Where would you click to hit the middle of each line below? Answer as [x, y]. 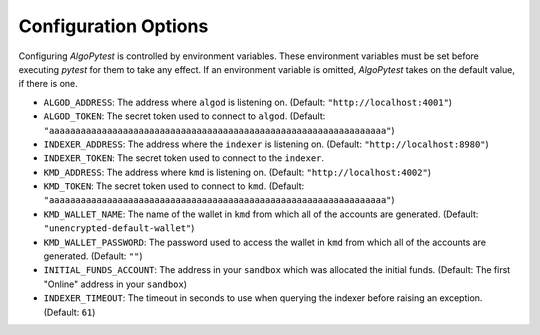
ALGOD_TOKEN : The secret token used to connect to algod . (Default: [184, 116]
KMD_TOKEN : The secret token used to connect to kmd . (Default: [174, 186]
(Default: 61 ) [69, 312]
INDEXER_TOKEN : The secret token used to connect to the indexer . [184, 158]
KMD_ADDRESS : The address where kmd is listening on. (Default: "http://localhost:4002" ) [237, 172]
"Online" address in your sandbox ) [115, 284]
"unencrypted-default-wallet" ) [119, 228]
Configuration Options [113, 26]
